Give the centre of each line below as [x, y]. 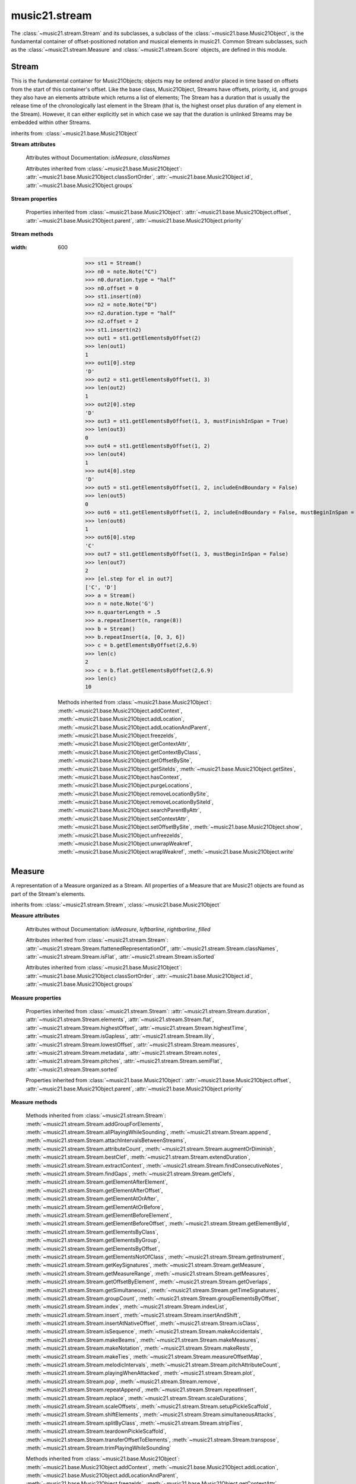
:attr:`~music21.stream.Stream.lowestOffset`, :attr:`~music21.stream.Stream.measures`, [132, 1044]
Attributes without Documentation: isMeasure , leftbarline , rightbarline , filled [118, 929]
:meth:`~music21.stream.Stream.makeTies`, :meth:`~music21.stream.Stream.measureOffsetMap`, [144, 1356]
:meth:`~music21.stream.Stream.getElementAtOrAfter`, [92, 1198]
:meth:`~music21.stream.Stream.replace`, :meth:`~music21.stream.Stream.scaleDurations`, [136, 1398]
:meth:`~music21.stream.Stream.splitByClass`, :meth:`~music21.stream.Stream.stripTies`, [134, 1423]
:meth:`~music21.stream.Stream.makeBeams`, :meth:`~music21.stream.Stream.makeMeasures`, [142, 1340]
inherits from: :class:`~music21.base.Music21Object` [75, 133]
